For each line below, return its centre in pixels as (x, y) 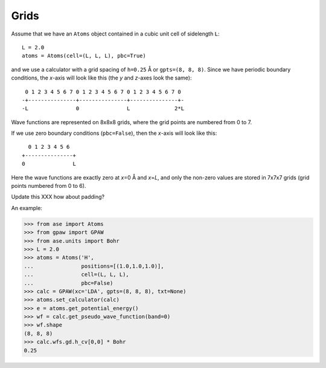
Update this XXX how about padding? (58, 197)
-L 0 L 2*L (103, 109)
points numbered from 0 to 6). (49, 186)
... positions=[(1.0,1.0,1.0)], (94, 266)
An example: (27, 208)
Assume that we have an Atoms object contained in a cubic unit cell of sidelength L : (115, 34)
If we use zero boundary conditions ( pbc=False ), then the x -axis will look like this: (114, 133)
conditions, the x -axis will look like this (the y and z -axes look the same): (101, 78)
